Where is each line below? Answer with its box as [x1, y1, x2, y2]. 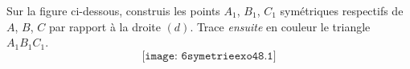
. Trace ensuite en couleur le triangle [190, 18, 371, 34]
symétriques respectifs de [280, 2, 404, 18]
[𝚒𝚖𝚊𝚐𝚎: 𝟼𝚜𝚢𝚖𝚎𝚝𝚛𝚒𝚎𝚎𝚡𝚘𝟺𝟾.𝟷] [141, 50, 277, 62]
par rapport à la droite [48, 18, 161, 34]
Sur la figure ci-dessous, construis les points [6, 2, 220, 18]
